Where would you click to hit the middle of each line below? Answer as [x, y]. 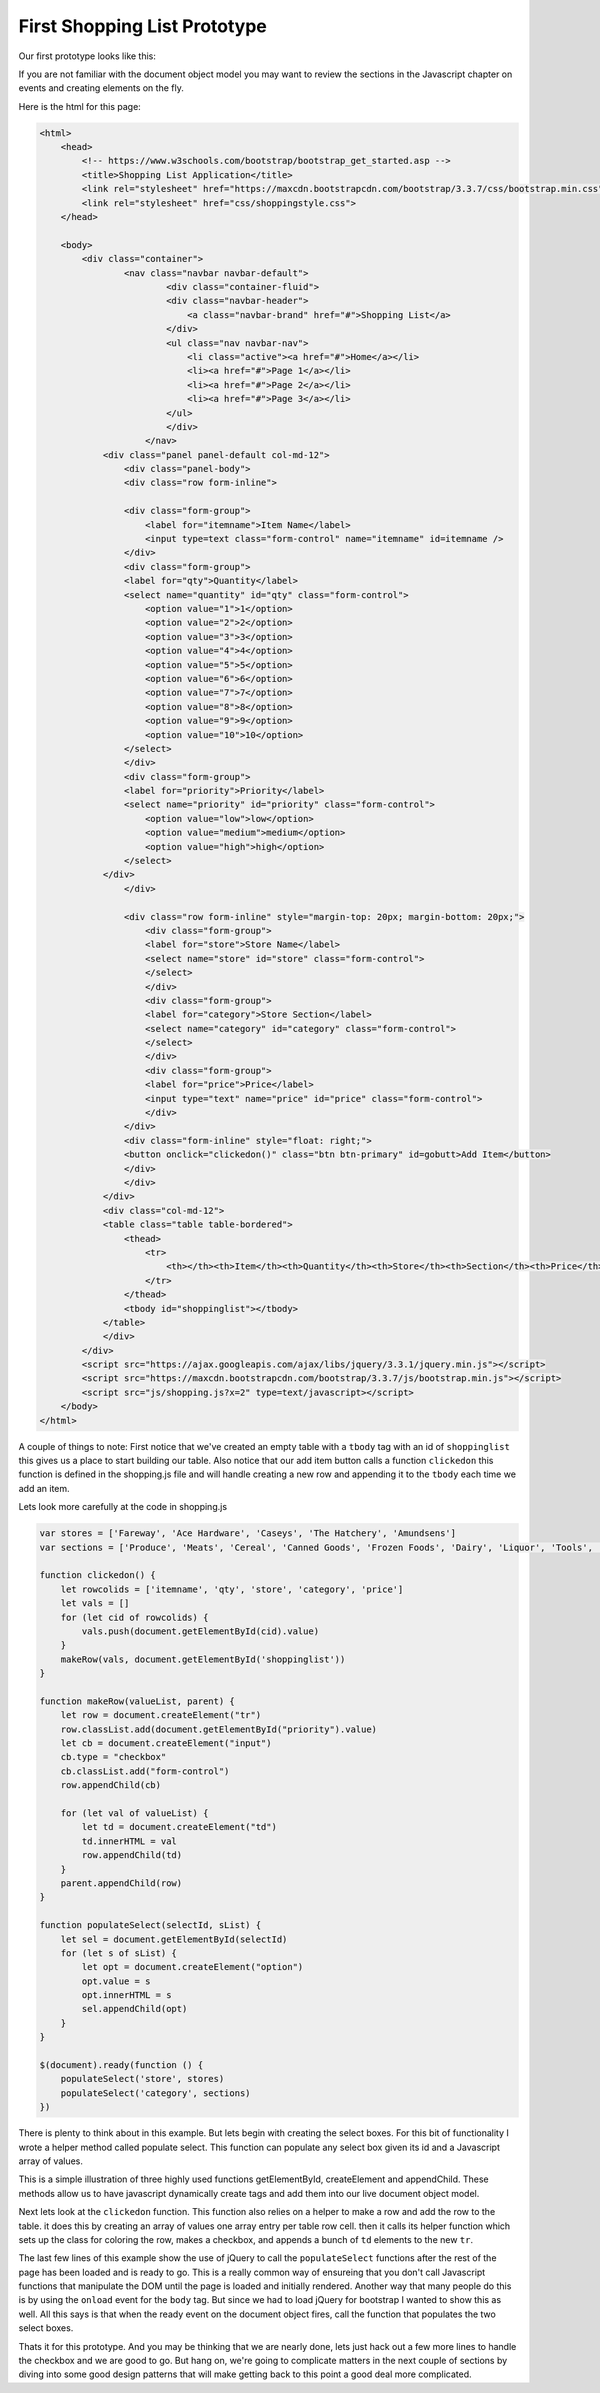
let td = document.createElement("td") [179, 1827]
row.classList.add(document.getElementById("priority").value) [219, 1729]
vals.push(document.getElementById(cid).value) [200, 1631]
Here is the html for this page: [80, 106]
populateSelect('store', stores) [142, 2079]
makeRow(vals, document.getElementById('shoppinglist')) [203, 1659]
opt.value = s [116, 1981]
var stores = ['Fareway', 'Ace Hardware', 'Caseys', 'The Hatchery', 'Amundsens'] [248, 1533]
